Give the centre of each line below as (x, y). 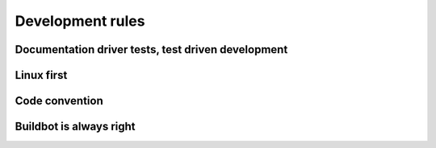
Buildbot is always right (75, 127)
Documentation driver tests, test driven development (151, 49)
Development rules (80, 21)
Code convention (59, 101)
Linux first (41, 75)
